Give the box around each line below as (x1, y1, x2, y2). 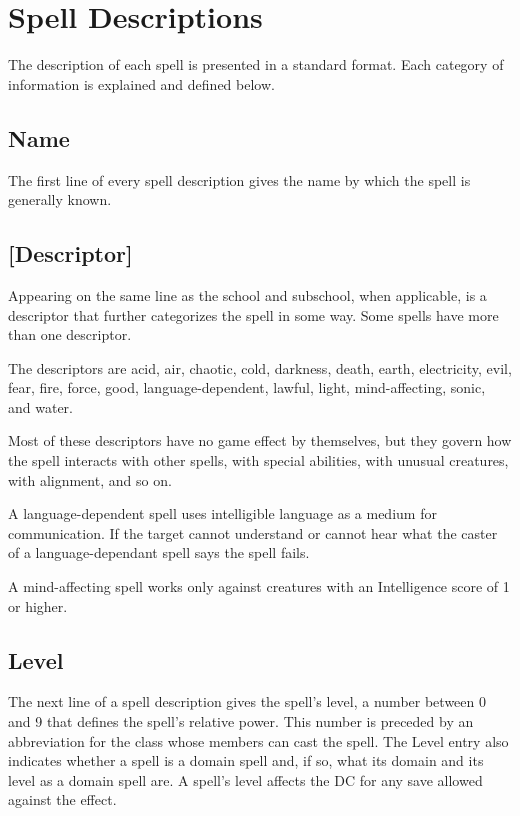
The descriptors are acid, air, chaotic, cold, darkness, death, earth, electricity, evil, (8, 357, 512, 378)
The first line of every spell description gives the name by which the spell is (8, 169, 471, 190)
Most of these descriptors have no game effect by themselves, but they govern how (8, 430, 512, 451)
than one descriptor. (8, 324, 132, 345)
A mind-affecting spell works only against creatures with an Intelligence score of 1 (8, 576, 510, 597)
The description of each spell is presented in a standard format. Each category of (8, 54, 504, 75)
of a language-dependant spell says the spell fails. (8, 542, 310, 563)
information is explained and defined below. (8, 73, 275, 94)
